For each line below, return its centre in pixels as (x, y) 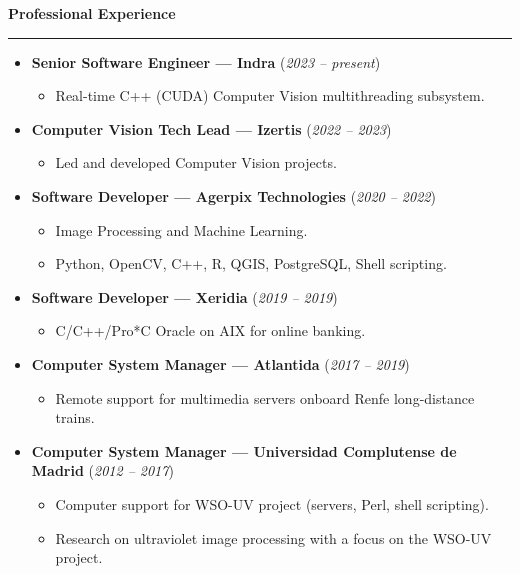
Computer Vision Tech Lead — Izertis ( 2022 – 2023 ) (211, 128)
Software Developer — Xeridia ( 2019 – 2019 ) (184, 296)
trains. (75, 417)
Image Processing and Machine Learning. (181, 229)
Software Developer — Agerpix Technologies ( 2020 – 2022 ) (233, 195)
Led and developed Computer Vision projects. (196, 162)
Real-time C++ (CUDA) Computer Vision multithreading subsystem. (270, 95)
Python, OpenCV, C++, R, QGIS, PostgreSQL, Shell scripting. (251, 263)
